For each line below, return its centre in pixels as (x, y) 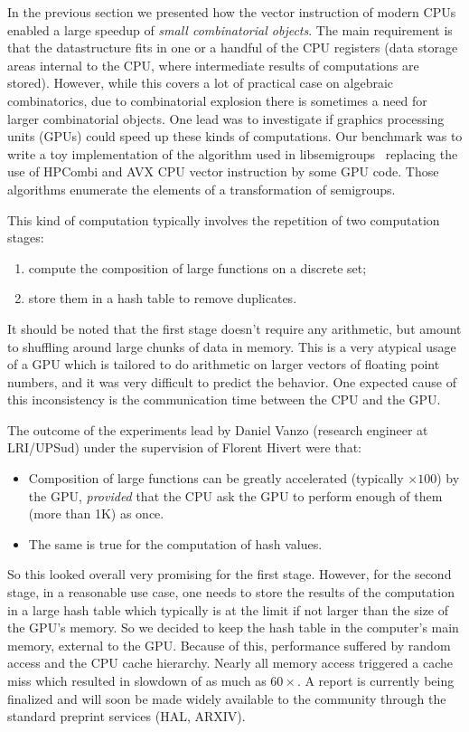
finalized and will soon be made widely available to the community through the (227, 698)
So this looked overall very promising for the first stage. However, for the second (230, 574)
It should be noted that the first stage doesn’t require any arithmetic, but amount (234, 328)
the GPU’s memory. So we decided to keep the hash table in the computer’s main (233, 627)
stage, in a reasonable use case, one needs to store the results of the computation (231, 592)
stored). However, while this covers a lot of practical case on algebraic (201, 83)
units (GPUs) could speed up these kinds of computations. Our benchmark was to (235, 136)
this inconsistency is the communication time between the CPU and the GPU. (224, 399)
